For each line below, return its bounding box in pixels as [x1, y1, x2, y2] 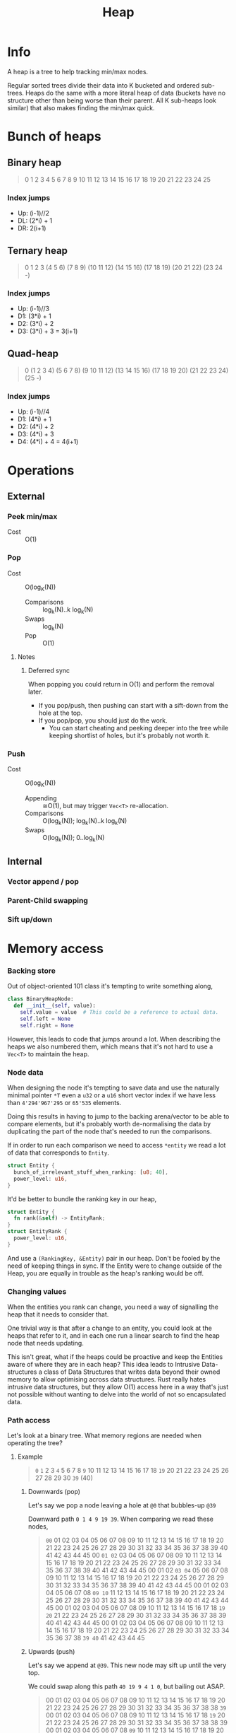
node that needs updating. [7, 1339, 85, 1348]
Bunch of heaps [7, 129, 101, 145]
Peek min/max [7, 511, 58, 521]
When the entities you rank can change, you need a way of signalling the [7, 1302, 218, 1312]
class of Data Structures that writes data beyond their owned [43, 1367, 221, 1376]
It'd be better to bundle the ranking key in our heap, [7, 1194, 157, 1203]
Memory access [7, 941, 104, 957]
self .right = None [20, 1022, 74, 1029]
